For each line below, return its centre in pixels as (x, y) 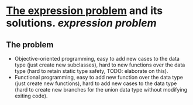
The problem (30, 45)
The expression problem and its (84, 11)
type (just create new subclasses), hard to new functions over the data (100, 65)
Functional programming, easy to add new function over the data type (99, 77)
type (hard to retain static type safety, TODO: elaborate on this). (91, 71)
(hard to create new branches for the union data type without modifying (101, 90)
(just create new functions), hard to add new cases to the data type (96, 83)
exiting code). (31, 96)
